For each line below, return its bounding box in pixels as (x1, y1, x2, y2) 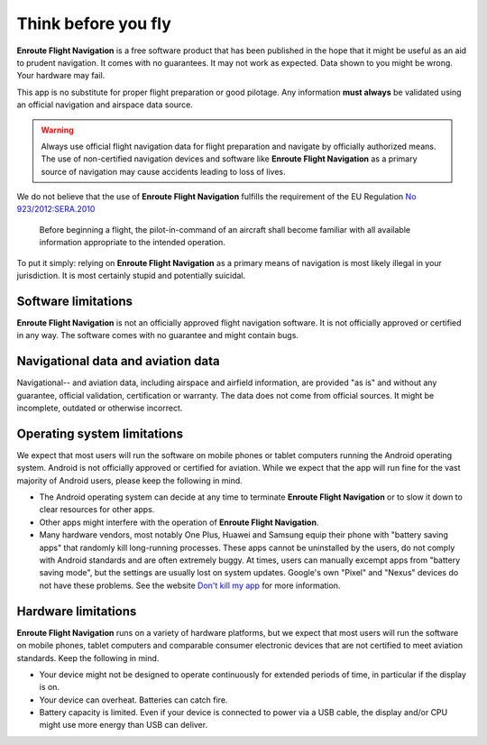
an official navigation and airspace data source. (16, 99, 193, 110)
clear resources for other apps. (39, 504, 155, 515)
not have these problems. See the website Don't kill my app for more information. (39, 580, 341, 591)
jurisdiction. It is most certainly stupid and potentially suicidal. (16, 271, 246, 281)
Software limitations (16, 293, 133, 308)
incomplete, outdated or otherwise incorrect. (16, 402, 183, 413)
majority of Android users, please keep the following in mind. (16, 474, 243, 486)
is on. (39, 682, 60, 693)
